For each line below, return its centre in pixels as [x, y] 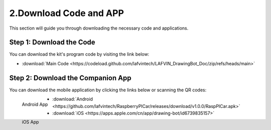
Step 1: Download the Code [52, 42]
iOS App [30, 122]
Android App [35, 104]
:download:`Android [72, 99]
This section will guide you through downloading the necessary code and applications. [99, 28]
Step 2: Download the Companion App [70, 78]
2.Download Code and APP [66, 13]
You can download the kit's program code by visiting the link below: [79, 54]
